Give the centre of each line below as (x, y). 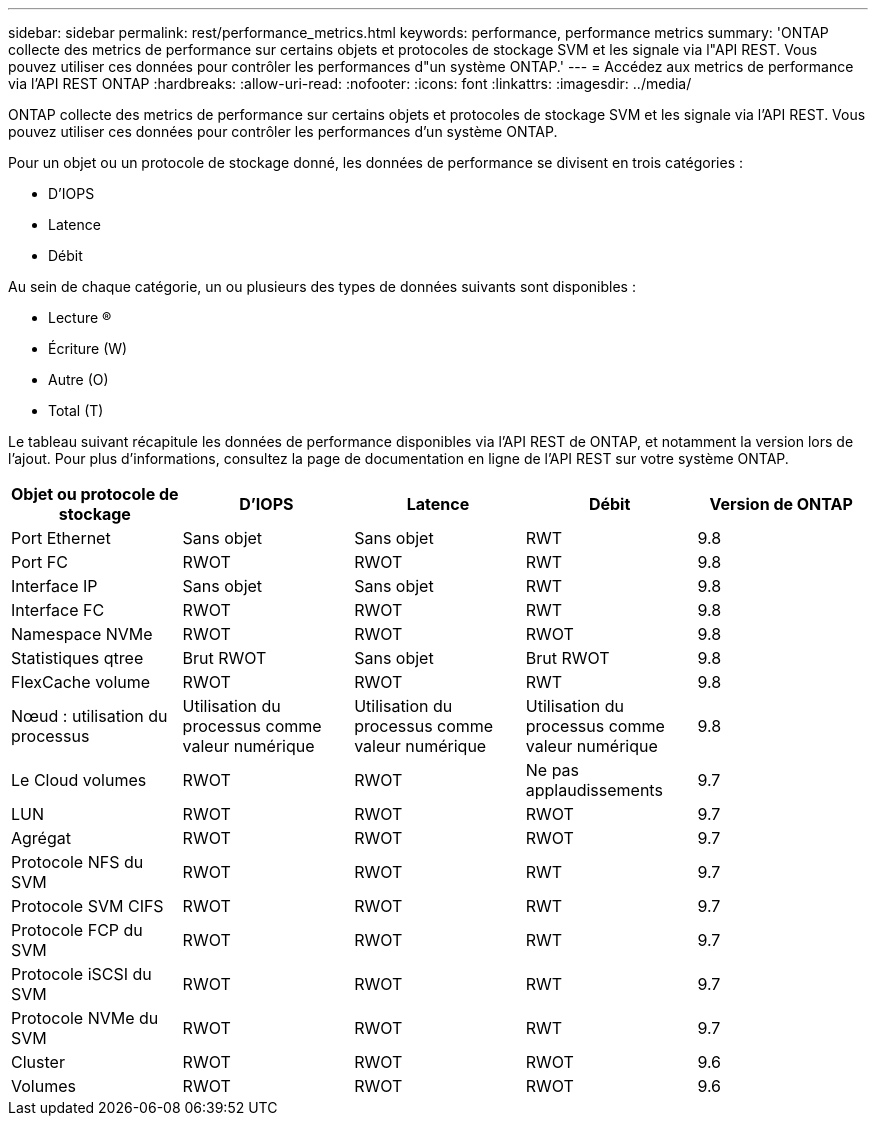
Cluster (38, 1062)
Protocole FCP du (77, 930)
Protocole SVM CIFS (87, 906)
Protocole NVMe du (85, 1018)
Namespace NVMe (82, 634)
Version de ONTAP (781, 504)
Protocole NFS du (77, 862)
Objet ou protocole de (95, 494)
